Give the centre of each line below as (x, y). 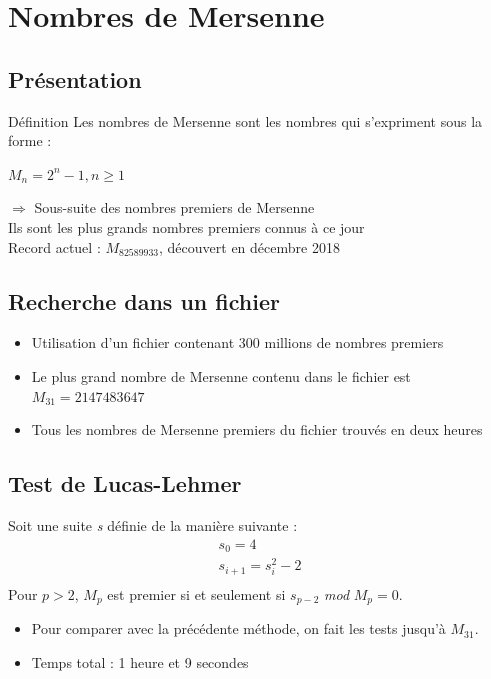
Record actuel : (54, 246)
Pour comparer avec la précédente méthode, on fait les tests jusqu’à (238, 628)
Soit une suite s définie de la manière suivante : (153, 524)
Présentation (75, 78)
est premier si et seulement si (196, 593)
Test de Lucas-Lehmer (125, 483)
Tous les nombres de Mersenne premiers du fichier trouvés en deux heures (257, 429)
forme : (30, 140)
